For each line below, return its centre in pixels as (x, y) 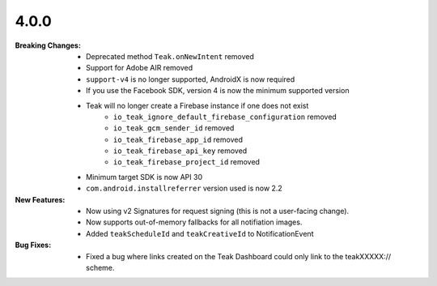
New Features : (40, 199)
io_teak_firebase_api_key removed (180, 151)
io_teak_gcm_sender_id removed (174, 128)
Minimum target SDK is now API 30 (144, 177)
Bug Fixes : (33, 245)
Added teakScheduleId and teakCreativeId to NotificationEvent (200, 233)
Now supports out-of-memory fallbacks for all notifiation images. (194, 222)
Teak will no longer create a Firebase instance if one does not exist (197, 105)
